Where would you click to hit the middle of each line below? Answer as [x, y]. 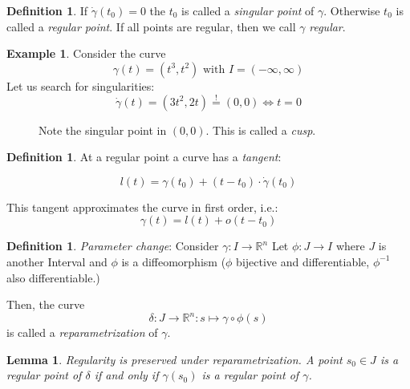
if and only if [126, 375]
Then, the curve [46, 304]
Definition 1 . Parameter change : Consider [113, 246]
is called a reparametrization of [82, 332]
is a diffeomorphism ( [174, 261]
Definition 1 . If [47, 10]
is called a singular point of [248, 10]
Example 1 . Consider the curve [86, 53]
